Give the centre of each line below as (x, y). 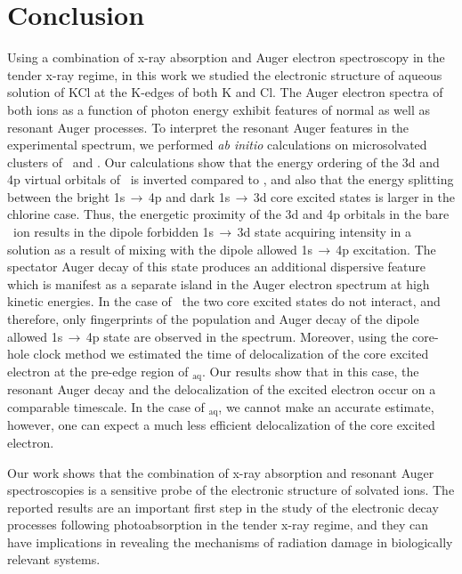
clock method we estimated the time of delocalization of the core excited (231, 354)
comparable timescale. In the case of (106, 406)
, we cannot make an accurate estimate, (326, 406)
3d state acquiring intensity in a (324, 232)
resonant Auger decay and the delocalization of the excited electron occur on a (222, 389)
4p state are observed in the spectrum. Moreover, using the (247, 336)
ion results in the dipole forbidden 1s (113, 232)
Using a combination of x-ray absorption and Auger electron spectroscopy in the (226, 57)
